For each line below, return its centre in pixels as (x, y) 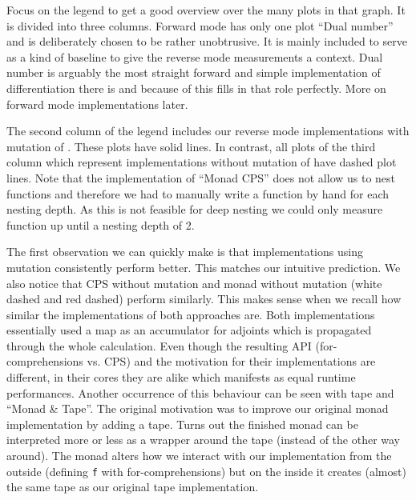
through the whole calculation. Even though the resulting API (159, 345)
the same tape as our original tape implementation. (133, 487)
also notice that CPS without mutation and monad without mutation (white (194, 283)
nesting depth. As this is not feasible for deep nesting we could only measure (195, 209)
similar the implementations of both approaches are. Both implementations (191, 314)
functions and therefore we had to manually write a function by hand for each (198, 193)
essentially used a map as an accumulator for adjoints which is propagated (189, 330)
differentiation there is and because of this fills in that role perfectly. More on (196, 88)
